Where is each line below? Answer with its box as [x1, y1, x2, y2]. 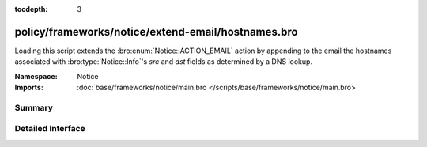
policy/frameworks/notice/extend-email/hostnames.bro [14, 24, 298, 39]
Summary [14, 102, 54, 113]
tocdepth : [14, 5, 48, 13]
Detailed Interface [14, 123, 86, 134]
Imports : [14, 83, 43, 92]
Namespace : [14, 71, 59, 81]
